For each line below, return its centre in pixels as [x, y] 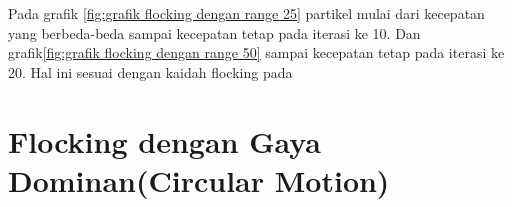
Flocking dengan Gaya [164, 140]
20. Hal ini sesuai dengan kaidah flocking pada [150, 71]
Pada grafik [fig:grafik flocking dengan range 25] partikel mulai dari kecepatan [246, 13]
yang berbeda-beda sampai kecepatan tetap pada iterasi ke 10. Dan [214, 32]
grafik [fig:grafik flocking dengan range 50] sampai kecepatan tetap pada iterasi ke [256, 52]
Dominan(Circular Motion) [199, 179]
